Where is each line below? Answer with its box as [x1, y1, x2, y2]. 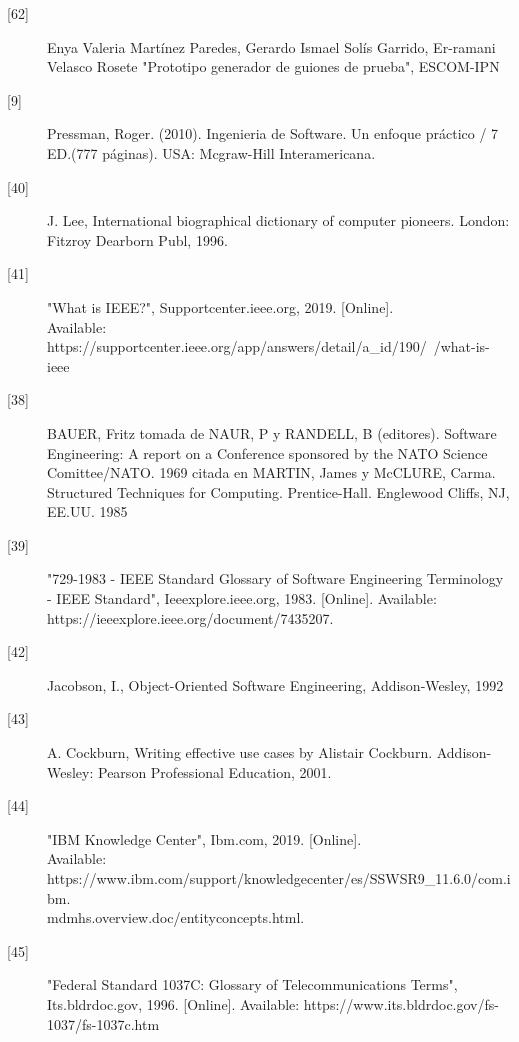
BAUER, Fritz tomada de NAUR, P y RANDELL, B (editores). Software [47, 422, 497, 443]
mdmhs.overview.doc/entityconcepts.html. [47, 907, 305, 928]
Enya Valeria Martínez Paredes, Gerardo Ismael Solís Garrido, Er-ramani [47, 36, 496, 57]
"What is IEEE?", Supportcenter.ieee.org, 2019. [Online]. [47, 296, 394, 317]
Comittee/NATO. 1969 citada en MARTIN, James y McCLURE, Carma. [47, 462, 496, 483]
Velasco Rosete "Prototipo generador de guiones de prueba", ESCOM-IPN [47, 56, 500, 77]
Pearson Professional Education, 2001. [98, 761, 332, 782]
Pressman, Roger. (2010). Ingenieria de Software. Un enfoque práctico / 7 [47, 123, 499, 144]
